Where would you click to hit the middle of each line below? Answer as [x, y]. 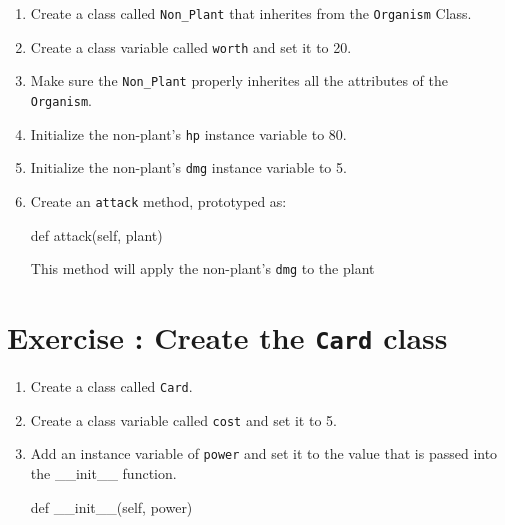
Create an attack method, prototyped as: [158, 200]
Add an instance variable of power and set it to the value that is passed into [264, 453]
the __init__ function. [103, 473]
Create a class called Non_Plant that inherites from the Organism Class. [251, 13]
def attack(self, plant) [96, 234]
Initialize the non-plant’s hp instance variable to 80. [188, 133]
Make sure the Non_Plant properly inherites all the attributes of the [239, 80]
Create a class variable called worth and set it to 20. [191, 46]
